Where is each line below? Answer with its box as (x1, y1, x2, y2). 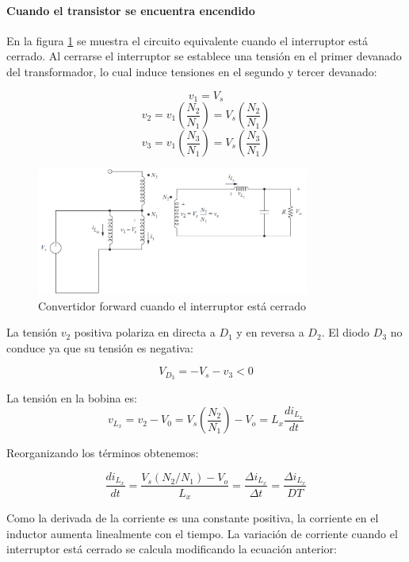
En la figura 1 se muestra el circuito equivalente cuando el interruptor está (6, 32, 369, 48)
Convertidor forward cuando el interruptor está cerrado (38, 297, 307, 314)
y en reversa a (236, 324, 304, 341)
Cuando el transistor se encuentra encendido (6, 2, 255, 18)
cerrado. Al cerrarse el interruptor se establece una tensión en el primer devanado (6, 48, 402, 64)
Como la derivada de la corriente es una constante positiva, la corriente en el (6, 509, 379, 525)
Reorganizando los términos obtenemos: (6, 445, 199, 461)
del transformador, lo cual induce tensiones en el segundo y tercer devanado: (6, 63, 377, 79)
